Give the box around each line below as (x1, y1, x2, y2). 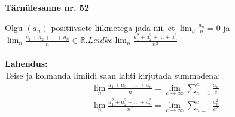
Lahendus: (5, 57, 48, 70)
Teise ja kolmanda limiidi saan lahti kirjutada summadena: (5, 69, 221, 81)
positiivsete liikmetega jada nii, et (51, 21, 175, 33)
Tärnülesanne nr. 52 (5, 1, 89, 13)
